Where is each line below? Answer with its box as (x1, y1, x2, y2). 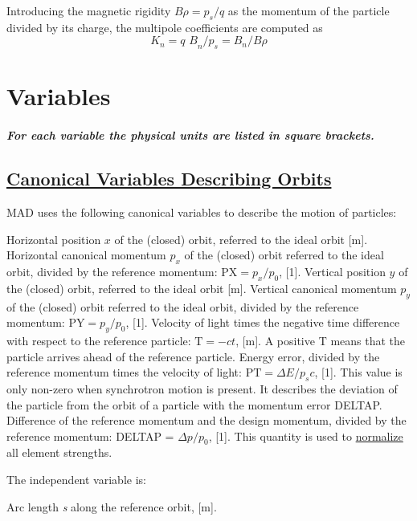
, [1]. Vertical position (279, 263, 386, 279)
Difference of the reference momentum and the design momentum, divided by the (6, 412, 407, 429)
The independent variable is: (6, 471, 146, 488)
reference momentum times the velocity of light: (6, 364, 242, 381)
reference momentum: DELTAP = (6, 427, 174, 444)
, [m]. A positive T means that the (235, 332, 406, 348)
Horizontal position (6, 230, 101, 247)
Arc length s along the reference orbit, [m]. (6, 498, 217, 515)
